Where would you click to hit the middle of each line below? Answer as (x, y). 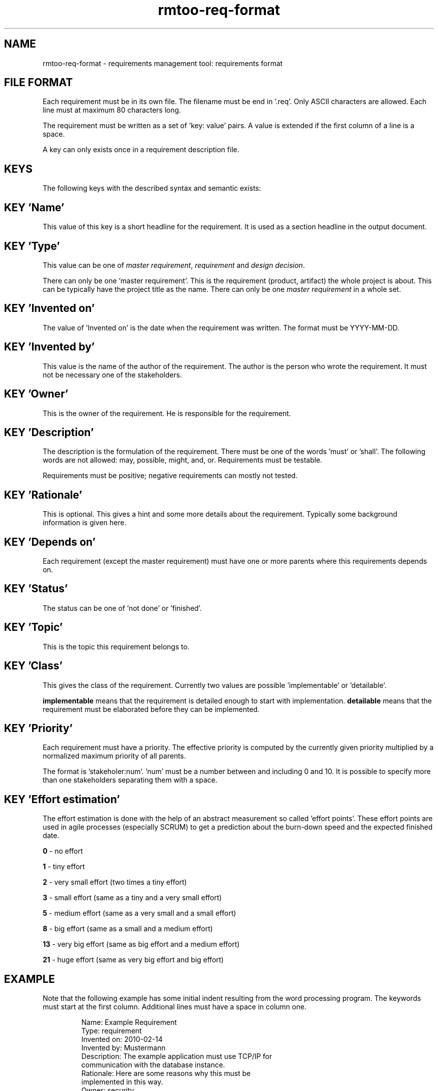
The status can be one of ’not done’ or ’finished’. (122, 608)
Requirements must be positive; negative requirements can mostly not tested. (170, 476)
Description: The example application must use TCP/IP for (177, 1056)
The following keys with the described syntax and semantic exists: (152, 188)
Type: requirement (111, 1031)
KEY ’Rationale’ (43, 495)
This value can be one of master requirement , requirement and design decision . (174, 265)
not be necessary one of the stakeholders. (112, 375)
